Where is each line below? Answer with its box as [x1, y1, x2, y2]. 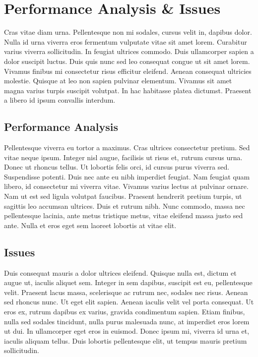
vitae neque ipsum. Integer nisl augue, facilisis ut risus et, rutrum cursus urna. [4, 152, 243, 162]
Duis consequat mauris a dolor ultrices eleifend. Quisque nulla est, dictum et [4, 267, 237, 278]
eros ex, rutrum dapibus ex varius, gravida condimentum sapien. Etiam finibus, [4, 306, 245, 316]
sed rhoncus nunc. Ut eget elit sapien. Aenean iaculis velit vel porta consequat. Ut [4, 297, 254, 307]
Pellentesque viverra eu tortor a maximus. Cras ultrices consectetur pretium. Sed [4, 142, 250, 153]
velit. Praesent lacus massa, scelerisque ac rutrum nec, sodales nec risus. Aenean [4, 287, 248, 297]
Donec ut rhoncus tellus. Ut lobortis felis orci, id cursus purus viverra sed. [4, 162, 230, 172]
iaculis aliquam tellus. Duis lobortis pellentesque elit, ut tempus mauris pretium [4, 335, 247, 346]
